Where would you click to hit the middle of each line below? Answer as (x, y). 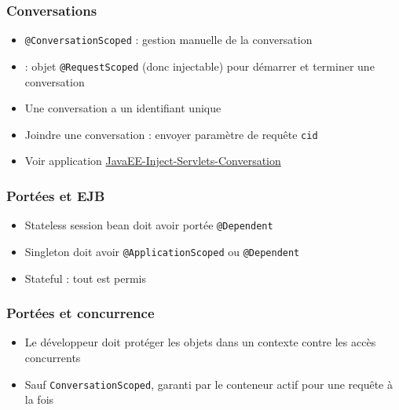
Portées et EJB (56, 195)
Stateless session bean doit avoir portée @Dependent (149, 225)
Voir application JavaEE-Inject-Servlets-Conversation (153, 161)
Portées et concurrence (81, 313)
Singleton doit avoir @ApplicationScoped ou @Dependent (162, 251)
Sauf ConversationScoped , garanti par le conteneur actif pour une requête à (209, 384)
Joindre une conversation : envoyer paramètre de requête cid (171, 134)
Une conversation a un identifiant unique (123, 108)
